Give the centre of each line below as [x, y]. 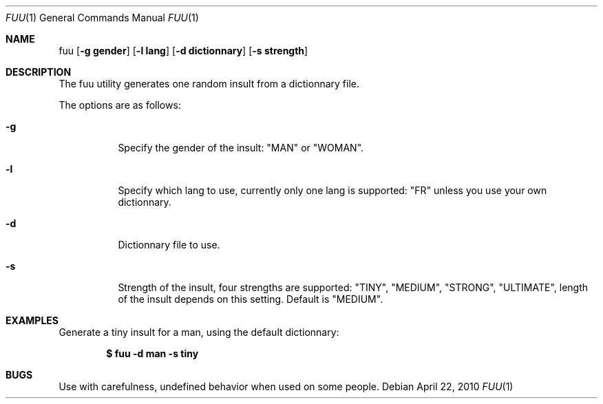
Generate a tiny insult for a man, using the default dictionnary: [199, 332]
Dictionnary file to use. [169, 245]
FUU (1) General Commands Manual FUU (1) [102, 18]
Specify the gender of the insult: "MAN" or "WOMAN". [241, 148]
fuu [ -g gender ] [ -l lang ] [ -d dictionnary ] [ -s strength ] [183, 51]
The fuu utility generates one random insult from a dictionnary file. [209, 84]
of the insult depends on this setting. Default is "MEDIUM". [251, 299]
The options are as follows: [120, 105]
